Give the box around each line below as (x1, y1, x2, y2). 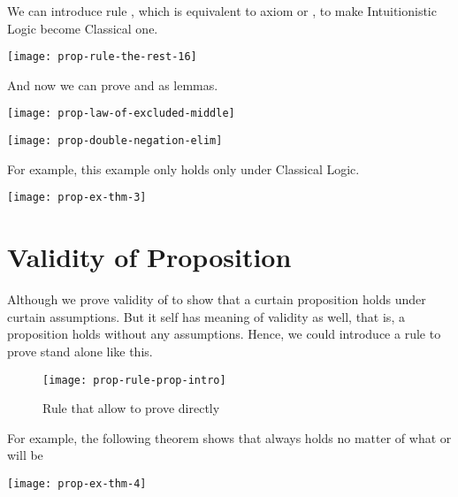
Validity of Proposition (7, 239, 292, 275)
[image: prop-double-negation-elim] (7, 134, 223, 148)
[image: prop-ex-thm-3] (7, 191, 147, 204)
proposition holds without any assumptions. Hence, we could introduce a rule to (7, 325, 441, 343)
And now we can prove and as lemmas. (7, 75, 218, 94)
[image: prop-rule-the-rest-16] (7, 50, 197, 64)
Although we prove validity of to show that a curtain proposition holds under (7, 290, 426, 309)
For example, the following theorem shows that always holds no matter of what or (7, 428, 452, 447)
